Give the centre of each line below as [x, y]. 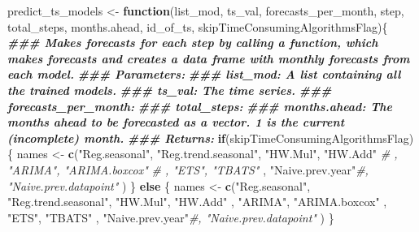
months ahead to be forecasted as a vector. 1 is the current [176, 122]
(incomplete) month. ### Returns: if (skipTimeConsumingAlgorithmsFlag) [211, 137]
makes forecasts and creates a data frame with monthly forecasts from [209, 58]
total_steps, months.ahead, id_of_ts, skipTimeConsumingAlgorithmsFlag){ [198, 26]
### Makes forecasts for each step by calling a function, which [193, 43]
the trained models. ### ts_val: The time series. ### [170, 90]
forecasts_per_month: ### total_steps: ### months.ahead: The [200, 106]
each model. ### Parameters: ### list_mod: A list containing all [204, 74]
